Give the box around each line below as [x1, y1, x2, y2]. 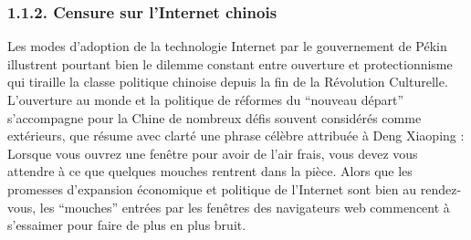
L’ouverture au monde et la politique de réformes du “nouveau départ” [7, 90, 404, 109]
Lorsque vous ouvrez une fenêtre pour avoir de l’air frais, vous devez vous [7, 143, 418, 162]
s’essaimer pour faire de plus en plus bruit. [7, 215, 246, 235]
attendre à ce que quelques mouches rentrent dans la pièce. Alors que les [7, 162, 413, 181]
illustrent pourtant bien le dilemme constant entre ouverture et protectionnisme [7, 54, 453, 73]
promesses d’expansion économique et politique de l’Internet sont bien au [7, 179, 417, 198]
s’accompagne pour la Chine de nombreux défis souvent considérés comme [7, 108, 422, 127]
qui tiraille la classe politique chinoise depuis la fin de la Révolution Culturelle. [7, 72, 448, 91]
